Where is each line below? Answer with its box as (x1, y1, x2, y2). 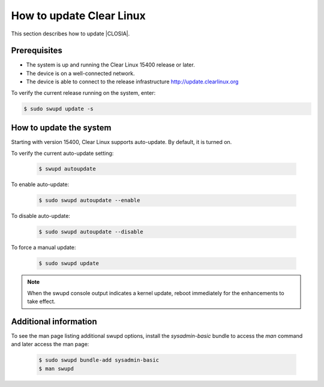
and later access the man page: (11, 341, 89, 348)
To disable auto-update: (11, 212, 70, 220)
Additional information (11, 316, 97, 326)
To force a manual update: (11, 244, 76, 251)
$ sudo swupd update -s (23, 105, 94, 112)
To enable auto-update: (11, 181, 69, 188)
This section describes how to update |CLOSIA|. (11, 30, 130, 37)
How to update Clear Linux (11, 9, 146, 22)
